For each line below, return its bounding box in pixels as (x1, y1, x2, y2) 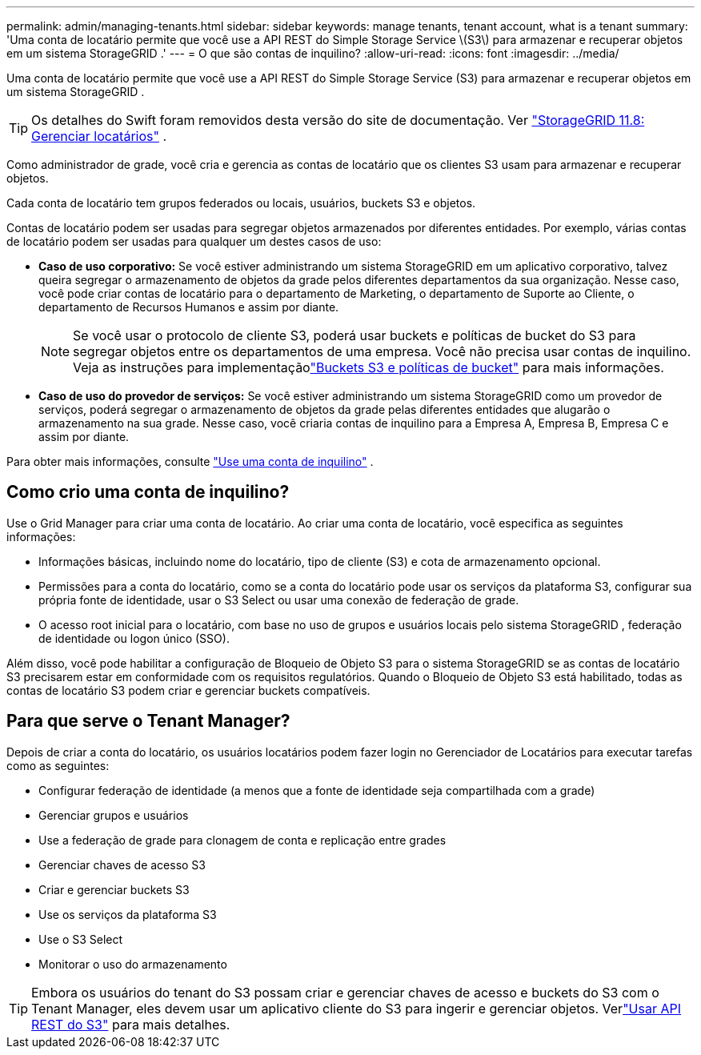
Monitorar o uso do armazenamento (38, 957, 227, 971)
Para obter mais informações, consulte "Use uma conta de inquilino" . (6, 455, 374, 468)
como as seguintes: (6, 758, 110, 772)
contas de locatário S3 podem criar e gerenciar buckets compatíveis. (6, 683, 371, 697)
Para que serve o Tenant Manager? (6, 711, 290, 732)
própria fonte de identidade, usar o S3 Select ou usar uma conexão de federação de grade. (38, 592, 519, 607)
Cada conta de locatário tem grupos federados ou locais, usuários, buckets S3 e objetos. (6, 196, 476, 210)
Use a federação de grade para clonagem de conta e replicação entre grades (38, 832, 447, 847)
